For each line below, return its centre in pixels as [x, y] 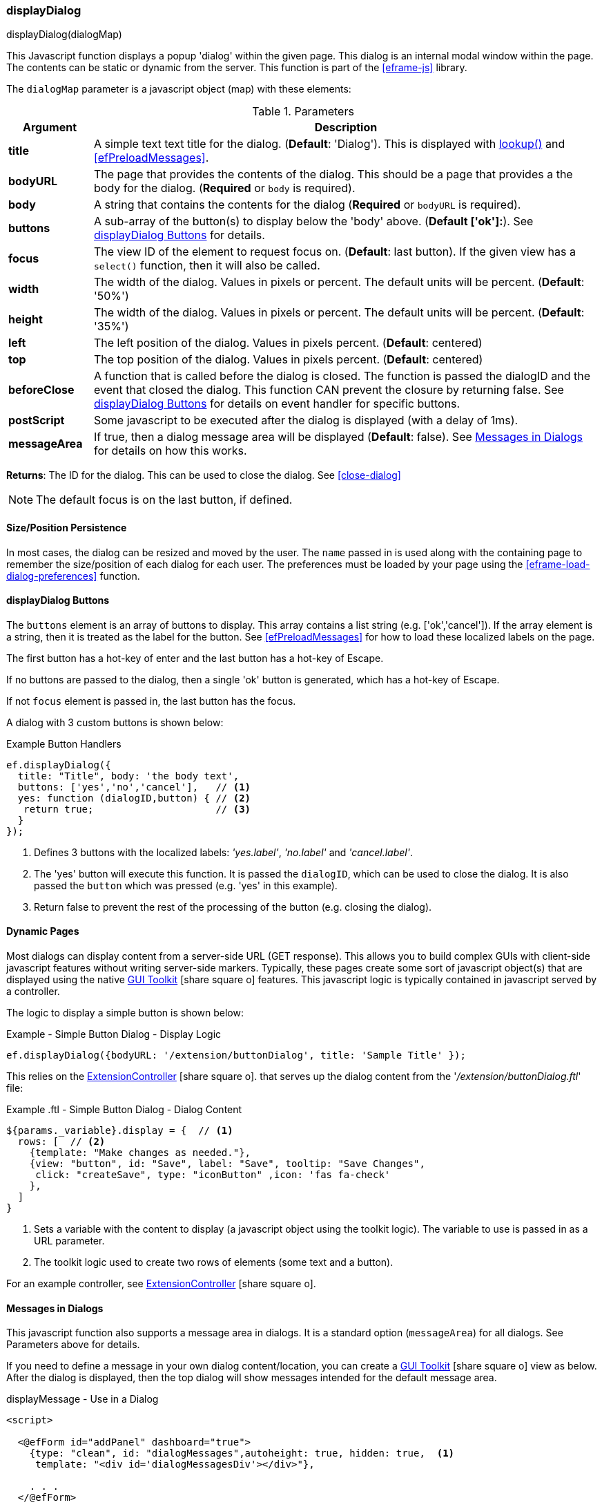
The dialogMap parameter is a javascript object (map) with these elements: [179, 89]
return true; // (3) [137, 809]
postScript [37, 420]
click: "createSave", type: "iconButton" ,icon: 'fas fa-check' [213, 1175]
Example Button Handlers [64, 743]
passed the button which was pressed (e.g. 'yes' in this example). [186, 885]
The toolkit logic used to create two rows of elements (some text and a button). [214, 1262]
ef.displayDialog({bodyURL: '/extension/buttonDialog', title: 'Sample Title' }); [236, 1055]
